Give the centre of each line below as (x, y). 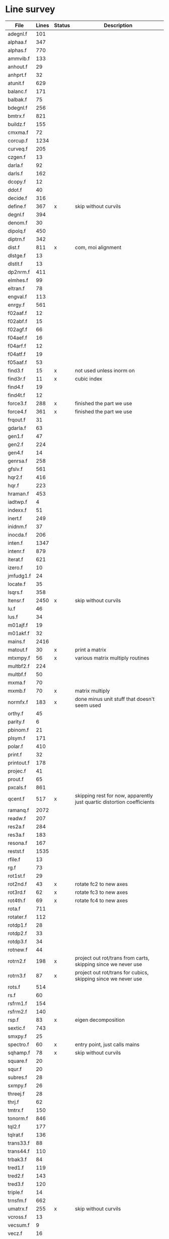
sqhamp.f (19, 1053)
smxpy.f (17, 1036)
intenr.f (16, 551)
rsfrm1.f (18, 1003)
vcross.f (17, 1217)
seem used (88, 705)
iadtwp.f (18, 502)
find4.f (16, 387)
